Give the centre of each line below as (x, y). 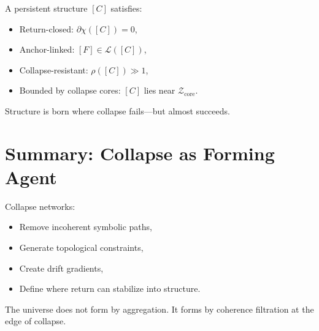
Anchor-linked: (47, 49)
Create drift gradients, (61, 268)
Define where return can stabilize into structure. (110, 288)
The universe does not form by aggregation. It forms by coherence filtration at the (159, 309)
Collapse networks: (40, 206)
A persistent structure (46, 8)
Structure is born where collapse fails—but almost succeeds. (117, 110)
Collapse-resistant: (54, 69)
